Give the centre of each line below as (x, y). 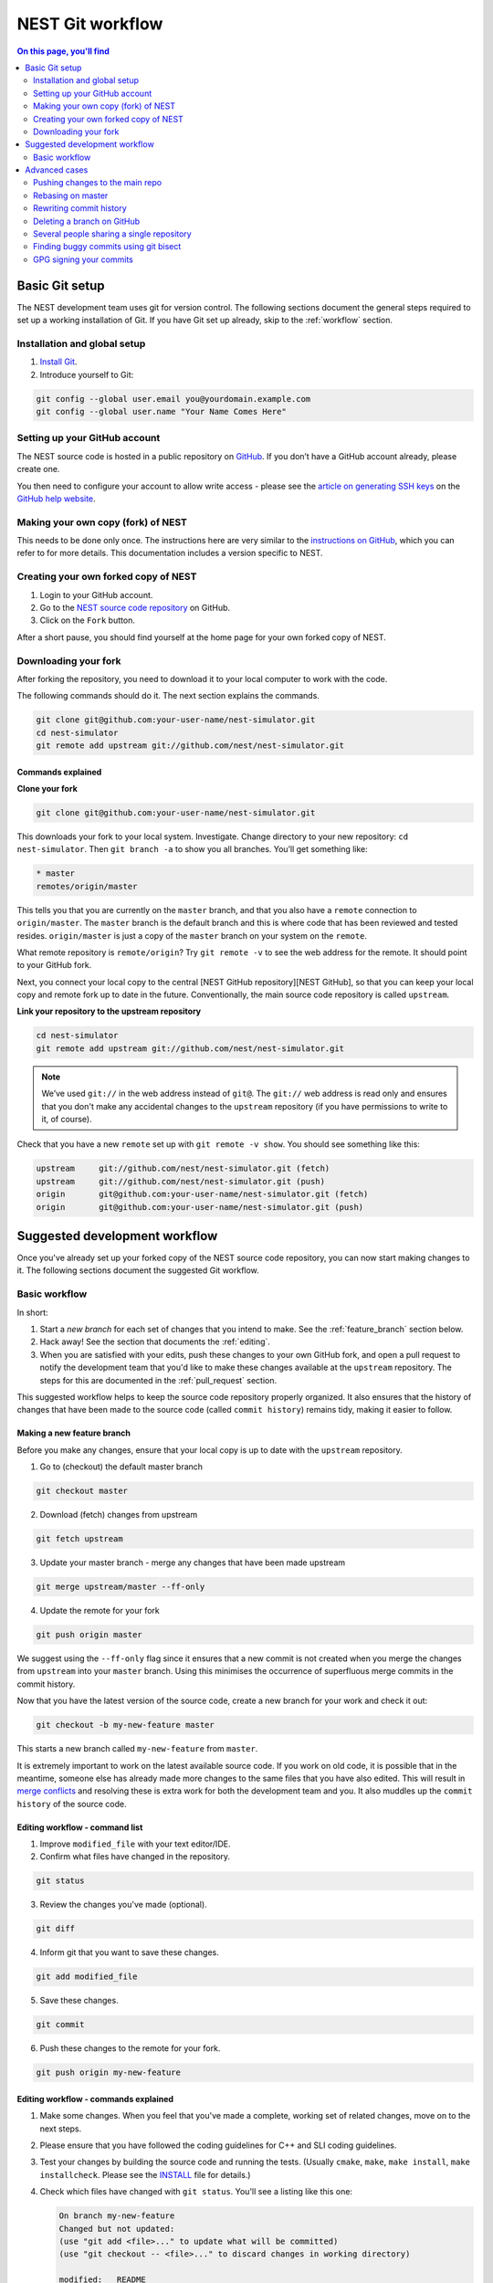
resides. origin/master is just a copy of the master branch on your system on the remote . (192, 935)
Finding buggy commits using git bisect (107, 247)
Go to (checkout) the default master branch (121, 1467)
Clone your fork (47, 789)
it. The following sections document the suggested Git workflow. (138, 1270)
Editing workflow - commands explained (95, 2099)
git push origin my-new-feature (109, 2073)
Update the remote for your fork (100, 1611)
